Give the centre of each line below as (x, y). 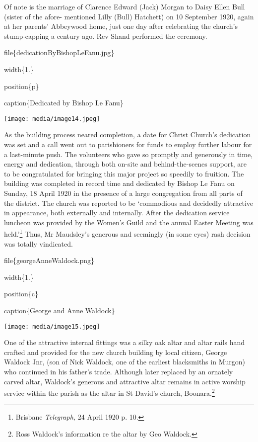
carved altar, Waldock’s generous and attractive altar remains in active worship (125, 381)
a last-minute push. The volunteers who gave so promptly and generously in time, (128, 154)
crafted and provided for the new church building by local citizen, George (116, 352)
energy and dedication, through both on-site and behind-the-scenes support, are (125, 164)
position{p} (22, 86)
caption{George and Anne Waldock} (60, 310)
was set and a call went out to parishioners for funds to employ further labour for (128, 144)
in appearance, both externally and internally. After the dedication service (117, 213)
